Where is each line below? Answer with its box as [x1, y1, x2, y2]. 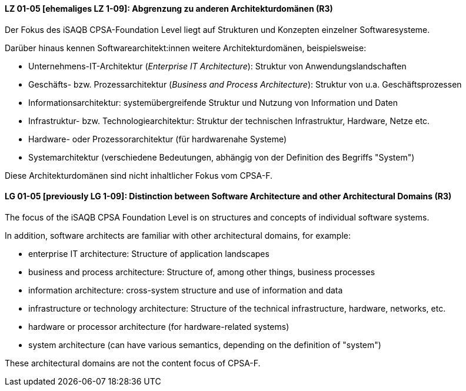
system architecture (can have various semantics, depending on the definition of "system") [28, 339, 381, 350]
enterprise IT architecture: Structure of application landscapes [28, 248, 269, 259]
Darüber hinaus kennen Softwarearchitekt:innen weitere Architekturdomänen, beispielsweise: [5, 42, 367, 53]
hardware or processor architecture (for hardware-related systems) [28, 321, 289, 332]
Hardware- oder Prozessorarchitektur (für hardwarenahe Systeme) [28, 133, 287, 144]
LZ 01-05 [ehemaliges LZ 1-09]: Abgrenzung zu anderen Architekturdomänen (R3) [5, 4, 333, 14]
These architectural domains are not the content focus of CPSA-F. [5, 357, 261, 368]
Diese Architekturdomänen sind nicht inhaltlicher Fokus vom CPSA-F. [5, 170, 273, 181]
